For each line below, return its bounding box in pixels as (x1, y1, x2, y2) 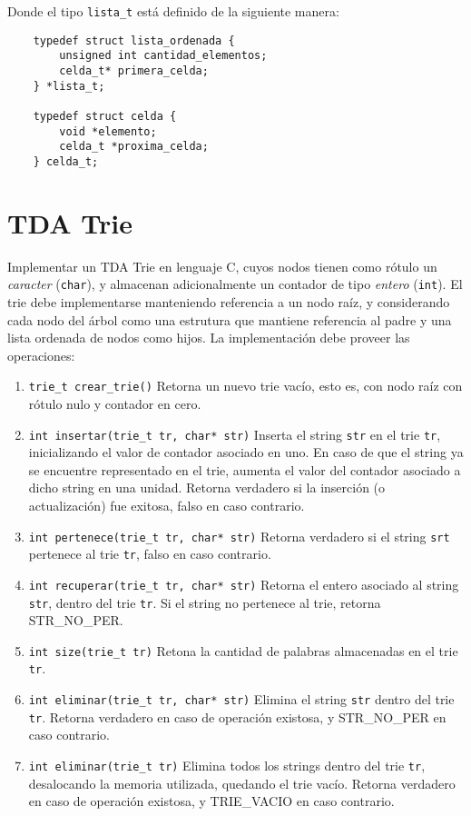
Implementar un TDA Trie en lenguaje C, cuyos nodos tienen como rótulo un (7, 256, 437, 275)
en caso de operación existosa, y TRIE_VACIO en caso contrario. (28, 791, 395, 811)
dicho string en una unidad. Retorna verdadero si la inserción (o (28, 478, 386, 497)
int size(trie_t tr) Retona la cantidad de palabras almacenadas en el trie (28, 641, 458, 660)
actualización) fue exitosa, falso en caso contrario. (28, 496, 305, 514)
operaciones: (7, 345, 75, 364)
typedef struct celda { (33, 109, 177, 123)
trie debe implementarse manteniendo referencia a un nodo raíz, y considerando (7, 292, 450, 311)
